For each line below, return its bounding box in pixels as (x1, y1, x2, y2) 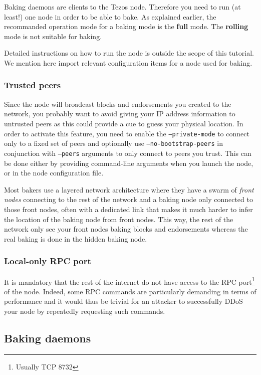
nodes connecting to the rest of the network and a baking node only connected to (4, 194, 253, 205)
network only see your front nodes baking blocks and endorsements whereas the (4, 224, 248, 234)
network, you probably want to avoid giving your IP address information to (4, 108, 235, 119)
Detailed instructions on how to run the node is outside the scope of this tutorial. (4, 48, 254, 58)
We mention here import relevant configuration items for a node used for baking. (4, 57, 252, 68)
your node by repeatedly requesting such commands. (4, 305, 165, 316)
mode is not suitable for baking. (4, 31, 102, 41)
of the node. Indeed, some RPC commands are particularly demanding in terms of (4, 286, 256, 296)
